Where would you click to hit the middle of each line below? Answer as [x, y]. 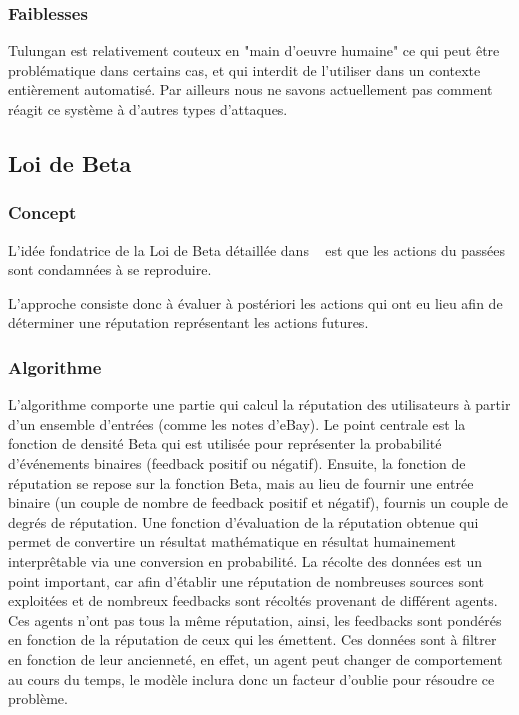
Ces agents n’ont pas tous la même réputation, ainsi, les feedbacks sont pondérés [255, 619]
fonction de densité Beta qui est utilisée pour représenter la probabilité [225, 443]
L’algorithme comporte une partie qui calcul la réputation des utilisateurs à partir [259, 404]
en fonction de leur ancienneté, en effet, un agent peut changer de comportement [255, 658]
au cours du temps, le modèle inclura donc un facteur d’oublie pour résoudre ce [251, 678]
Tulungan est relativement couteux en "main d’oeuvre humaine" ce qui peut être [254, 50]
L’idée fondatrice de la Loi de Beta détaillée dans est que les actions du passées [256, 249]
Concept [42, 212]
